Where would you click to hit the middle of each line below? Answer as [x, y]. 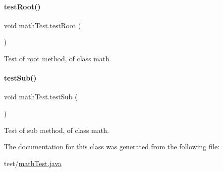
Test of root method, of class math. [58, 58]
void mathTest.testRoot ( [43, 25]
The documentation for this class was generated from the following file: [112, 147]
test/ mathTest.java [33, 163]
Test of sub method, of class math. [56, 130]
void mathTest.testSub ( [41, 97]
